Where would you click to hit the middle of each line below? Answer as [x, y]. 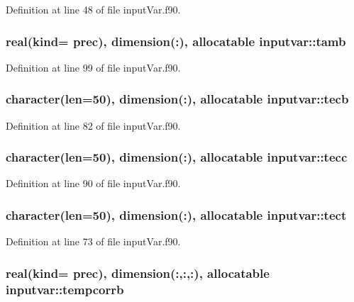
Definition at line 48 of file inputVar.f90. [93, 9]
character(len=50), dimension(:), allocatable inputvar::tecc [177, 157]
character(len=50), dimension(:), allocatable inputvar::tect [176, 214]
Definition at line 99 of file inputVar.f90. [93, 67]
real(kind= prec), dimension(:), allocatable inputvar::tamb [176, 41]
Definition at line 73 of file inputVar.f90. [93, 241]
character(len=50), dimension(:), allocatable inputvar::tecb [177, 99]
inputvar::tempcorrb [65, 289]
